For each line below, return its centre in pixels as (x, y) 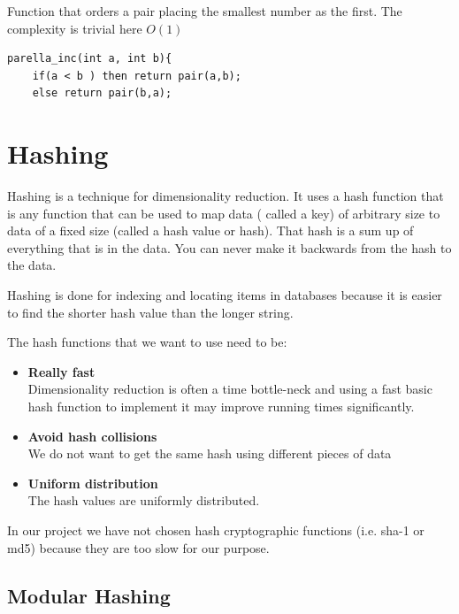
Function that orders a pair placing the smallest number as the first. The (205, 11)
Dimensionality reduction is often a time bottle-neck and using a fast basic (230, 389)
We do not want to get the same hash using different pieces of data (210, 453)
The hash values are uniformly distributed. (144, 500)
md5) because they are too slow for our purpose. (138, 547)
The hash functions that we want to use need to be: (147, 342)
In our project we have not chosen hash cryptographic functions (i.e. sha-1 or (216, 530)
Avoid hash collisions (92, 436)
